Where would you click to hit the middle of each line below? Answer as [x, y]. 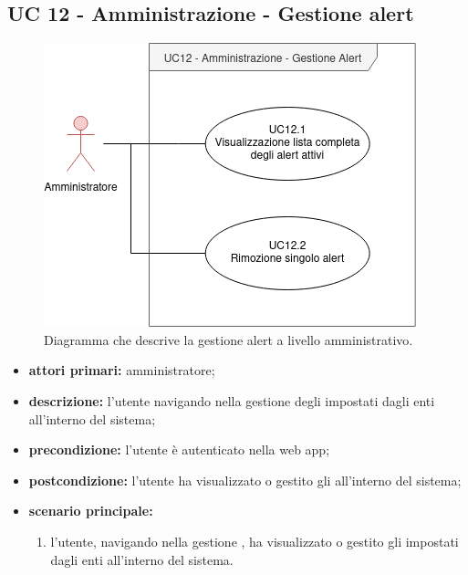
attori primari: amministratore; [122, 370]
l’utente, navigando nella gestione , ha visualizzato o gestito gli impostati [255, 541]
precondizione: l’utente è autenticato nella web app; [179, 450]
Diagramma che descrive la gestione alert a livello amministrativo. [229, 339]
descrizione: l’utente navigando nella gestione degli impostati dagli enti [232, 400]
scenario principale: [91, 511]
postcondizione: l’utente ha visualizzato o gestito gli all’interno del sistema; [245, 480]
